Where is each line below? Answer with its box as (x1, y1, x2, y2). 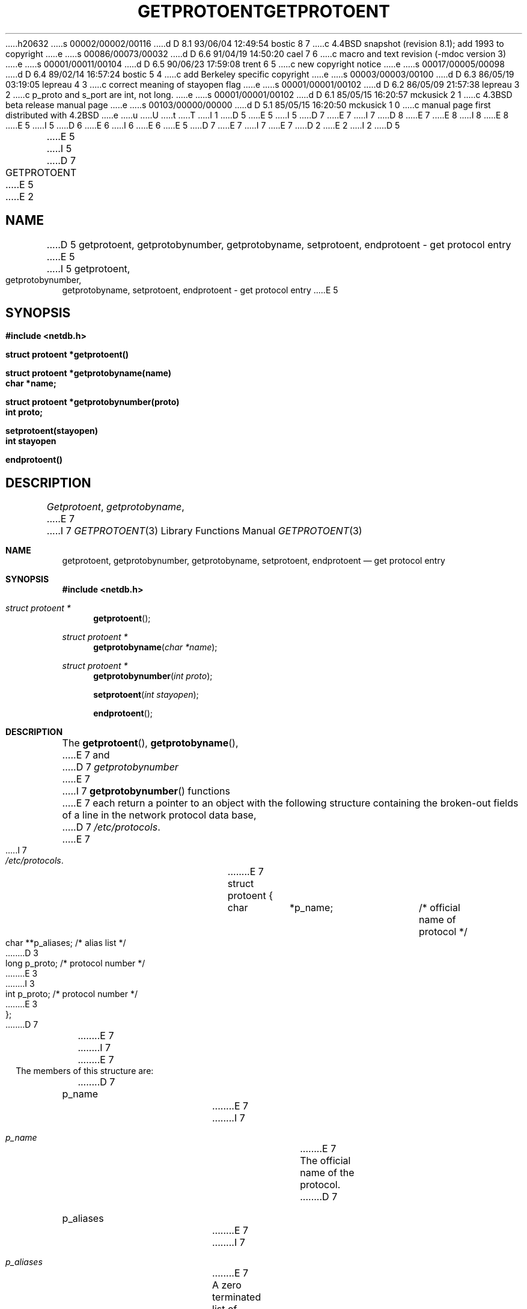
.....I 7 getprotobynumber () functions (62, 785, 230, 798)
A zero (212, 1279, 242, 1292)
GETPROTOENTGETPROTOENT (138, 1, 390, 22)
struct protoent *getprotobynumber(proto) (5, 397, 180, 407)
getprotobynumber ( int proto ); (93, 671, 213, 682)
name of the (300, 1167, 355, 1179)
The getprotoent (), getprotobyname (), (62, 737, 239, 749)
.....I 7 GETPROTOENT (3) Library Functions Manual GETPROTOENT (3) (46, 525, 362, 537)
